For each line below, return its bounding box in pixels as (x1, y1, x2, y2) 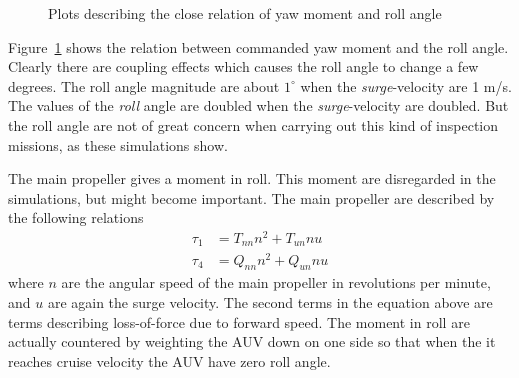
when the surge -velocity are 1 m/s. (300, 75, 512, 96)
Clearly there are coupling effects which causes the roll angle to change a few (8, 56, 479, 77)
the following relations (8, 207, 144, 228)
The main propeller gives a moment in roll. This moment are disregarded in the (8, 168, 496, 189)
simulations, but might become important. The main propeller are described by (8, 187, 495, 208)
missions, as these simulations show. (8, 134, 228, 155)
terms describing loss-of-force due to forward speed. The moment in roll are (8, 311, 470, 332)
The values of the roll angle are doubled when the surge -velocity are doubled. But (8, 95, 509, 116)
